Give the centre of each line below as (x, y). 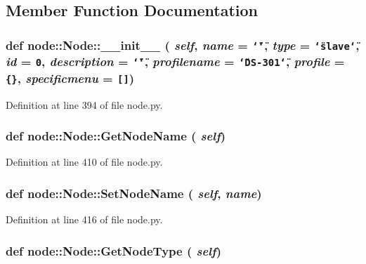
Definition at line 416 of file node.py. (84, 219)
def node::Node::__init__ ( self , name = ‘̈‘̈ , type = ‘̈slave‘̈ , (183, 45)
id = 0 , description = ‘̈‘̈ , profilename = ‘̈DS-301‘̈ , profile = (175, 61)
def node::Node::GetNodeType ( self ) (113, 250)
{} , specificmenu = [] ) (70, 78)
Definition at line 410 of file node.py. (84, 162)
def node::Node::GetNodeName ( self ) (116, 136)
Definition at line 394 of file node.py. (84, 104)
